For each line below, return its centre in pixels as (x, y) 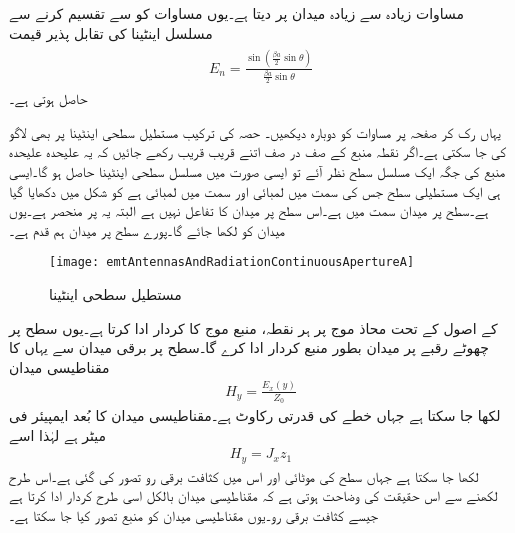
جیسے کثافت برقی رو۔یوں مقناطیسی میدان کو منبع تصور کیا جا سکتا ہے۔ (194, 514)
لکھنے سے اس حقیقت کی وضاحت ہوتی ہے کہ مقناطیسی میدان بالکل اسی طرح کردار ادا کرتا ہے (253, 495)
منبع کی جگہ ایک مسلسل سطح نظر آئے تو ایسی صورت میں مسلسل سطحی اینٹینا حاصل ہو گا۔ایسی (257, 171)
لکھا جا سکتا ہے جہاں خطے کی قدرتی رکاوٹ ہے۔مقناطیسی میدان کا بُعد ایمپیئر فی (255, 415)
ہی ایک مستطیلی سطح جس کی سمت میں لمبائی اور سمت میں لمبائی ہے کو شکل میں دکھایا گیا (255, 190)
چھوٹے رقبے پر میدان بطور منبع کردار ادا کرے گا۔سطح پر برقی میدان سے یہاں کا (249, 347)
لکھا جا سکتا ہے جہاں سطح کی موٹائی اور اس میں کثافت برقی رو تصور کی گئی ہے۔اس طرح (244, 475)
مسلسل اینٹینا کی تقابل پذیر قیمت (111, 32)
